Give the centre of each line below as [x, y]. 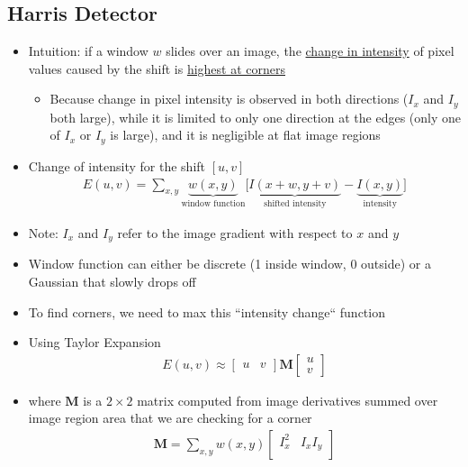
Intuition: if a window [88, 51]
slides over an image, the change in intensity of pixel [310, 51]
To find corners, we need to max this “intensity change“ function [207, 311]
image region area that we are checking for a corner [170, 418]
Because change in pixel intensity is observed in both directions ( [229, 99]
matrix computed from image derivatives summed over [288, 400]
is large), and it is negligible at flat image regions [245, 135]
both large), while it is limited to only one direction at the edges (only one [255, 117]
